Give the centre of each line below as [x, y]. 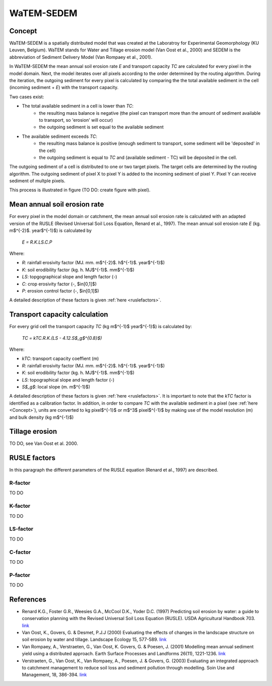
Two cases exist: [27, 97]
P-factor [20, 575]
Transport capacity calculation [59, 315]
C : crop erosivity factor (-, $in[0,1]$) [59, 284]
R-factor [20, 483]
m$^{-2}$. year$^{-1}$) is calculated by [50, 231]
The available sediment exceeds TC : [60, 136]
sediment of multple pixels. [37, 181]
